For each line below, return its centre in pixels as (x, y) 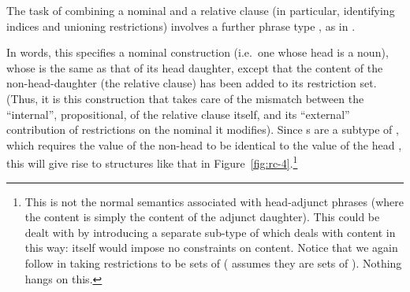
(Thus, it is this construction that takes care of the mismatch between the (185, 98)
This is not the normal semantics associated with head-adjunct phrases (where (214, 201)
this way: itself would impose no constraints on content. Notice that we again (211, 248)
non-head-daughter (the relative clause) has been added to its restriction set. (192, 83)
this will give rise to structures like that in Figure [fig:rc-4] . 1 (152, 162)
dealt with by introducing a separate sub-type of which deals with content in (210, 232)
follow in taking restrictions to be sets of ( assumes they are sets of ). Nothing (213, 262)
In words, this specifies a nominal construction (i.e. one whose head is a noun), (198, 52)
